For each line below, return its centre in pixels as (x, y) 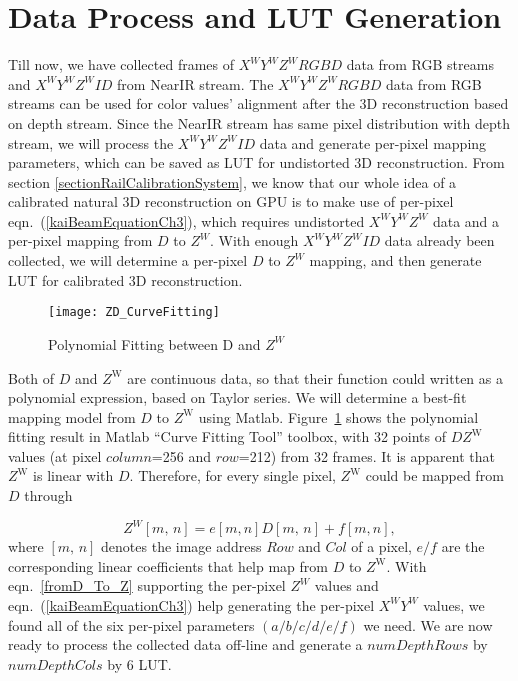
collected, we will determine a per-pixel (128, 260)
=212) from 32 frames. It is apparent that (366, 455)
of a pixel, (381, 546)
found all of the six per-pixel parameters (131, 624)
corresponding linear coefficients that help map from (168, 565)
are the (463, 546)
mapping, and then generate (395, 260)
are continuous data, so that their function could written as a (315, 377)
